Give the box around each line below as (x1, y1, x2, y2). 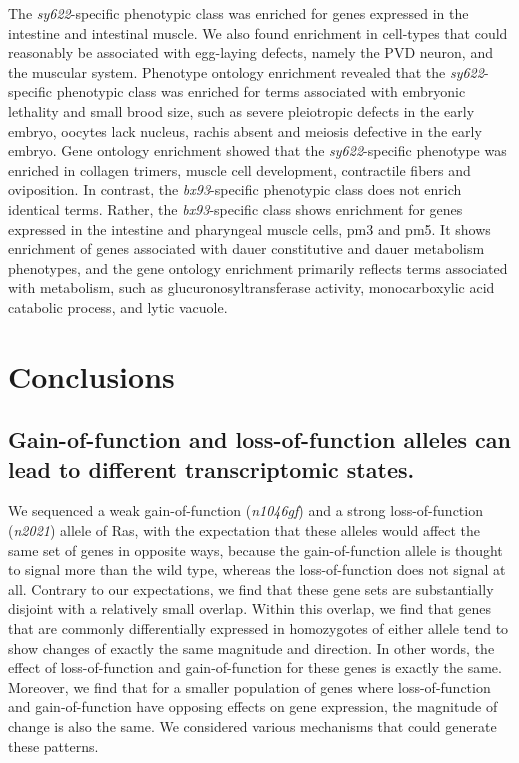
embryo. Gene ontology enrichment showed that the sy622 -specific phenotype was (8, 140, 507, 161)
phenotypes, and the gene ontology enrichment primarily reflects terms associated (8, 257, 508, 278)
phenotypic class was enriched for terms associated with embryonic (56, 81, 466, 102)
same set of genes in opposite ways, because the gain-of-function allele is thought (8, 539, 503, 560)
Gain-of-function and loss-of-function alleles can (8, 424, 511, 455)
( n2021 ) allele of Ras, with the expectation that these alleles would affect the (8, 520, 481, 541)
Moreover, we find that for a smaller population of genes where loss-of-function (8, 676, 491, 697)
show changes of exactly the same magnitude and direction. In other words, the (8, 637, 495, 658)
